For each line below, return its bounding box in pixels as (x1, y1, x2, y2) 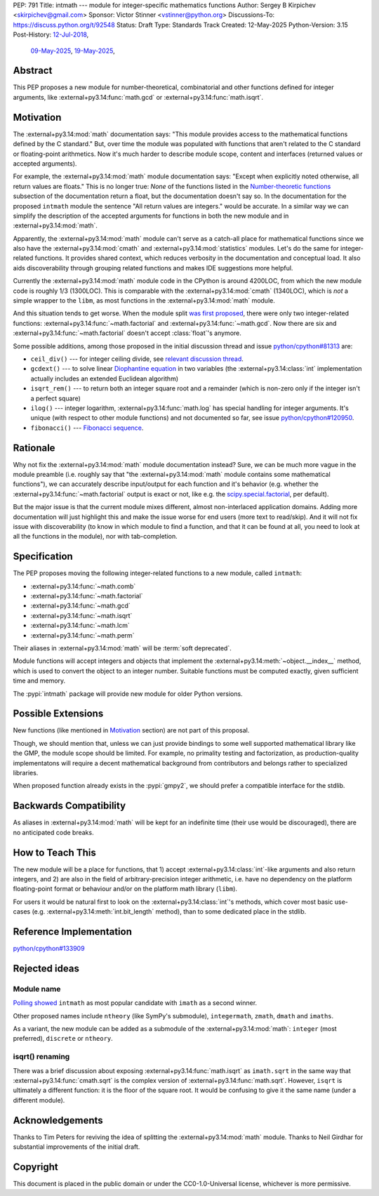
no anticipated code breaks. (13, 828, 94, 836)
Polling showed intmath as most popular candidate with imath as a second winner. (13, 999, 258, 1007)
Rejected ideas (13, 962, 80, 974)
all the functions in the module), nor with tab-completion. (13, 532, 178, 541)
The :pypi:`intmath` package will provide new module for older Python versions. (13, 689, 243, 698)
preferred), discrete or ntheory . (13, 1034, 114, 1043)
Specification (13, 551, 73, 563)
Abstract (13, 65, 53, 77)
